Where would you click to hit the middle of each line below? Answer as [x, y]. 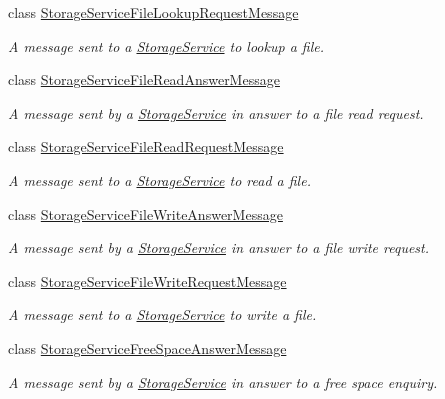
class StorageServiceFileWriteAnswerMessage [145, 213]
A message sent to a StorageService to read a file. [159, 179]
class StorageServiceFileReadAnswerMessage [144, 79]
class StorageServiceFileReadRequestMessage [146, 146]
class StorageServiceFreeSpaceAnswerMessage [147, 347]
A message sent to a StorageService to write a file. [162, 314]
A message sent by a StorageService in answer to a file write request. [219, 247]
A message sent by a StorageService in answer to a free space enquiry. [223, 381]
